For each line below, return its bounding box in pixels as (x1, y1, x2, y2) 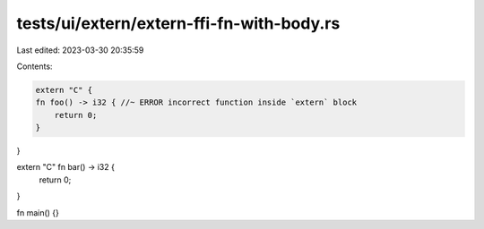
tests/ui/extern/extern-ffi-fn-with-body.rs (16, 13, 341, 33)
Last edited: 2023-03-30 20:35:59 (16, 45, 144, 55)
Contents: (16, 61, 53, 72)
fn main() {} (16, 207, 60, 218)
